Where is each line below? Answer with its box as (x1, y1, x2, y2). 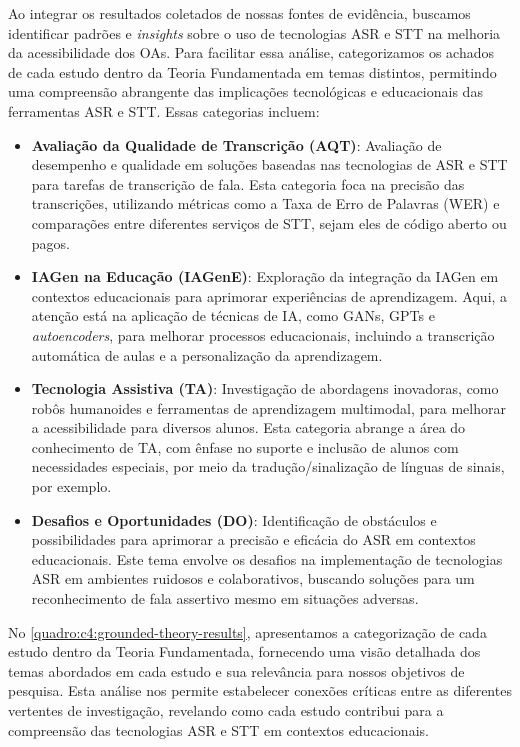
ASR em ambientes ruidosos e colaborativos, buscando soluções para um (31, 568, 475, 589)
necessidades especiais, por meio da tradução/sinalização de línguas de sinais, (31, 456, 505, 477)
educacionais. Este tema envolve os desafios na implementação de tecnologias (31, 548, 503, 569)
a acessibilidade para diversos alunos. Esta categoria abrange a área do (31, 417, 466, 438)
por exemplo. (31, 476, 112, 497)
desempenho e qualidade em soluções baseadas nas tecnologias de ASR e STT (31, 154, 508, 175)
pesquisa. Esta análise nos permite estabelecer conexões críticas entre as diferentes (8, 680, 512, 701)
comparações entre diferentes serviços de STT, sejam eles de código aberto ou (31, 212, 507, 233)
